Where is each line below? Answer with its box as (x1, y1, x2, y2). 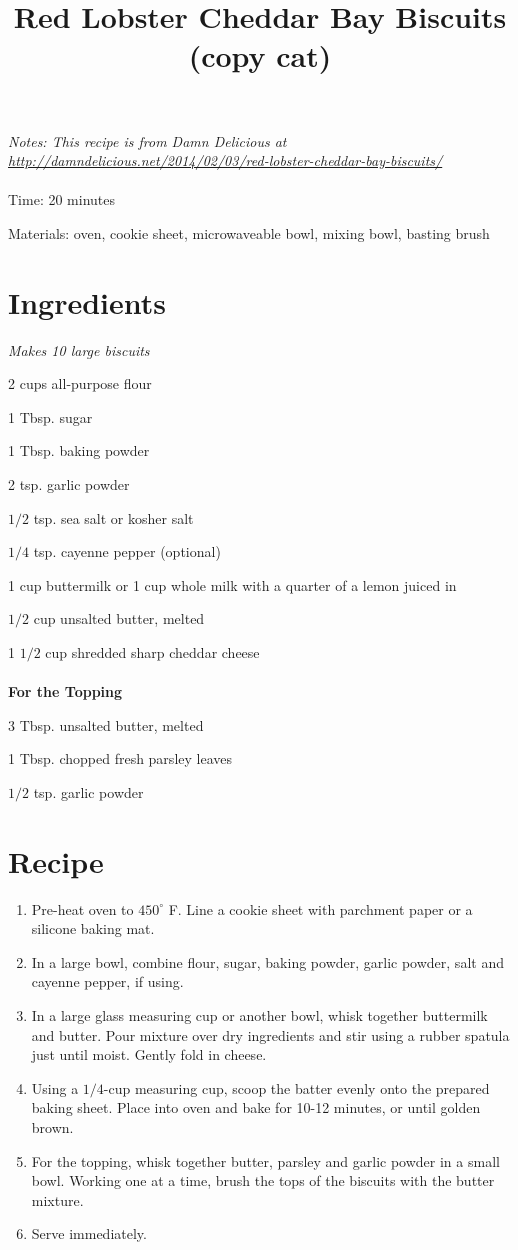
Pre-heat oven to (31, 898, 134, 919)
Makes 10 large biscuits (8, 339, 150, 360)
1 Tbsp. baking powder (8, 440, 150, 461)
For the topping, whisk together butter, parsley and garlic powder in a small (31, 1150, 500, 1171)
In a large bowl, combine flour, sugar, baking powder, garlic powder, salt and (31, 951, 504, 972)
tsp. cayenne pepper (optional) (33, 541, 221, 562)
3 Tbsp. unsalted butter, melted (8, 714, 204, 735)
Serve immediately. (31, 1223, 147, 1244)
